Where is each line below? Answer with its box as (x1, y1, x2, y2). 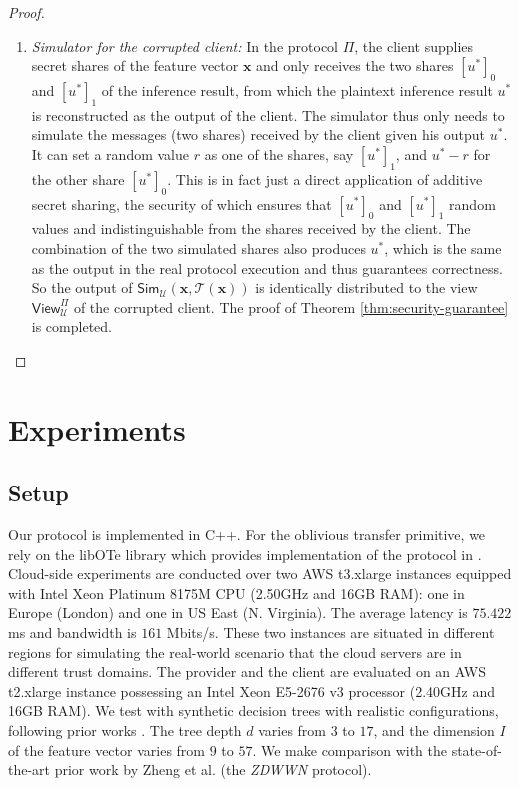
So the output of (31, 277, 133, 298)
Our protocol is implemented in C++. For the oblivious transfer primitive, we (8, 524, 486, 545)
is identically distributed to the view (255, 277, 478, 298)
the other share (31, 168, 125, 189)
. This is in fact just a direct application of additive (167, 168, 483, 189)
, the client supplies (354, 35, 474, 56)
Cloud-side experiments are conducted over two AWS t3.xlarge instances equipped (8, 563, 512, 584)
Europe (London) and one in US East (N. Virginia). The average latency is (8, 602, 468, 623)
